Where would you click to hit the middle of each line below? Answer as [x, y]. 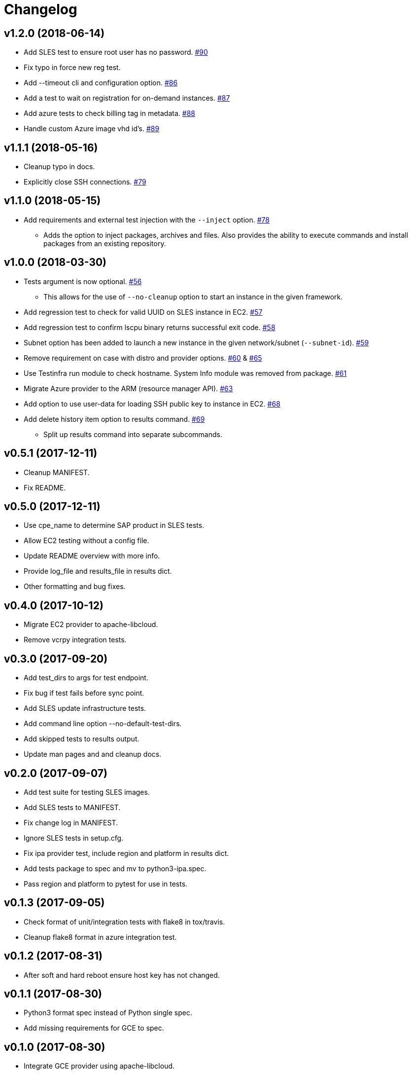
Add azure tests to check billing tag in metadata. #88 [109, 113]
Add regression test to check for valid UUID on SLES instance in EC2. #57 [143, 312]
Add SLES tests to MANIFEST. [72, 807]
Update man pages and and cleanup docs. [93, 754]
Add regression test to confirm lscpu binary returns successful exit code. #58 [150, 327]
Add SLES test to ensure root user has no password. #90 [116, 52]
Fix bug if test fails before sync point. [84, 693]
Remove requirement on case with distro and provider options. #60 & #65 [143, 358]
